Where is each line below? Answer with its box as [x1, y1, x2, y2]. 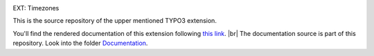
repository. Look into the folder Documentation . [12, 39, 148, 48]
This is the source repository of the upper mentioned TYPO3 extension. [12, 17, 217, 25]
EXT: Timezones [12, 4, 60, 12]
